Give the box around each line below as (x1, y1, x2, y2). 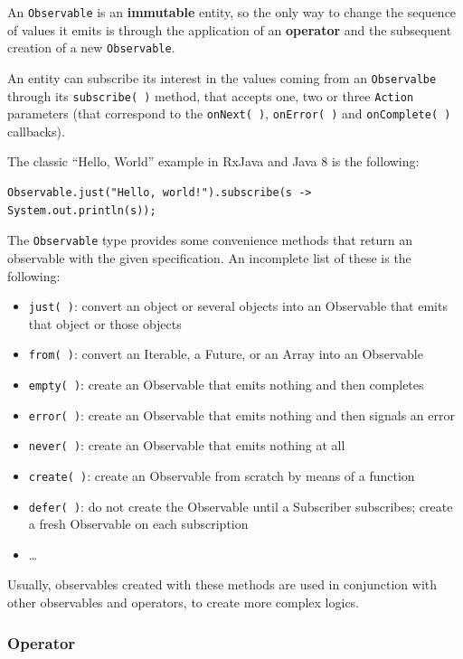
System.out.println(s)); (7, 203, 156, 217)
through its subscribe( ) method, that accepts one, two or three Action (7, 86, 414, 105)
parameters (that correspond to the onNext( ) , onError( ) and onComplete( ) (7, 104, 451, 123)
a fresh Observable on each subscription (28, 514, 249, 533)
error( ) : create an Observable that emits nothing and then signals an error (28, 405, 455, 424)
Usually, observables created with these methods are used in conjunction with (7, 575, 438, 594)
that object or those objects (28, 314, 182, 333)
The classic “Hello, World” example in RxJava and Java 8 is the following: (7, 152, 420, 171)
